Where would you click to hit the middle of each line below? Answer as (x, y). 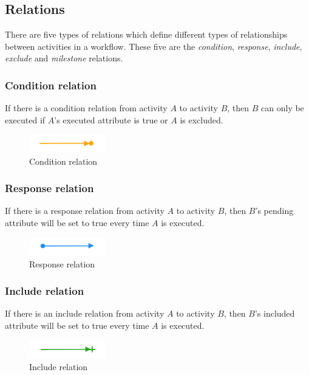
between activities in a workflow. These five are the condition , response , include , (154, 46)
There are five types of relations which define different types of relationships (146, 34)
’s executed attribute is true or (111, 119)
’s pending (274, 211)
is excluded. (202, 119)
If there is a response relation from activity (85, 211)
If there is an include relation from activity (85, 313)
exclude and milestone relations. (64, 58)
